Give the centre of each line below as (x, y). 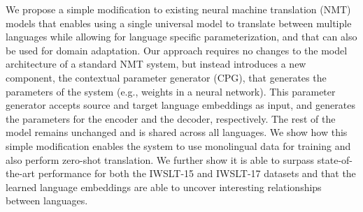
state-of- (335, 159)
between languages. (47, 200)
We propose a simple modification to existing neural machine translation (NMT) (178, 9)
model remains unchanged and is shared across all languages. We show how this (177, 132)
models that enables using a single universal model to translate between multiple (179, 23)
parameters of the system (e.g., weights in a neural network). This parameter (171, 91)
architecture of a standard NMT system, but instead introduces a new (156, 64)
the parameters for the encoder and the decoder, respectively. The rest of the (171, 118)
